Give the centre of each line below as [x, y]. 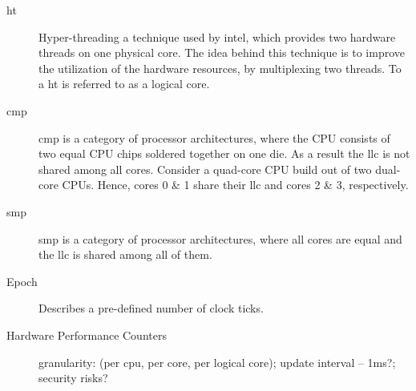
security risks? [73, 378]
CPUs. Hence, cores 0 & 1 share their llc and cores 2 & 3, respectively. [235, 185]
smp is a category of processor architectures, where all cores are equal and [220, 238]
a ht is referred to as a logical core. [124, 84]
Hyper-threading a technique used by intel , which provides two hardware [217, 36]
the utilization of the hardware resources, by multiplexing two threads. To [220, 68]
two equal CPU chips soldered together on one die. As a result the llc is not [224, 153]
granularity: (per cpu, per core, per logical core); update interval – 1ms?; [217, 362]
